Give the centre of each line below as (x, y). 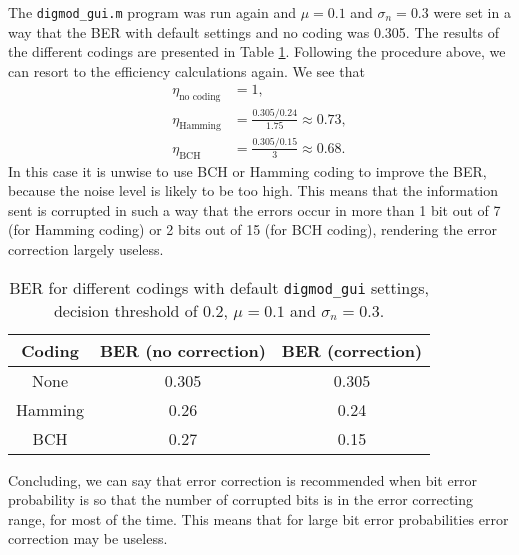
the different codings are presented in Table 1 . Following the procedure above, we (257, 51)
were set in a (472, 12)
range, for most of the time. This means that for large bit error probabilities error (258, 518)
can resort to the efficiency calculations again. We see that (186, 70)
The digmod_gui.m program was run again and (152, 12)
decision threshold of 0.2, (140, 310)
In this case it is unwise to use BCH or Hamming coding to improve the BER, (247, 170)
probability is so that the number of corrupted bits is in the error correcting (241, 499)
